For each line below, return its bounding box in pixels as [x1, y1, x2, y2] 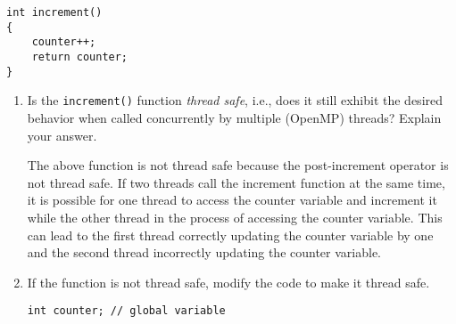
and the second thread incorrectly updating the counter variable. [27, 243, 381, 262]
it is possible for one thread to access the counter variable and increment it [27, 190, 437, 209]
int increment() [6, 6, 103, 19]
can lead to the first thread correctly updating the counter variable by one [27, 225, 434, 244]
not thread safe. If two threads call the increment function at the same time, [27, 173, 445, 191]
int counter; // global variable [27, 304, 226, 318]
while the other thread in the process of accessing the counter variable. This [27, 207, 443, 226]
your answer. [27, 126, 97, 144]
